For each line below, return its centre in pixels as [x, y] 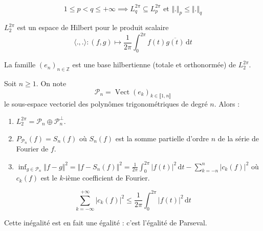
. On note [51, 83]
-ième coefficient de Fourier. [106, 178]
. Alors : [227, 104]
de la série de [238, 138]
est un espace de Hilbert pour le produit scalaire [93, 27]
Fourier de [32, 149]
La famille [20, 65]
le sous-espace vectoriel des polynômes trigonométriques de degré [106, 104]
